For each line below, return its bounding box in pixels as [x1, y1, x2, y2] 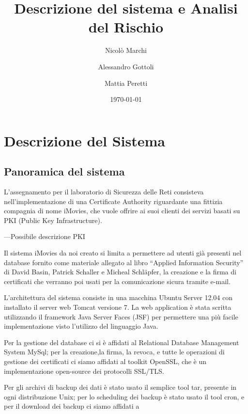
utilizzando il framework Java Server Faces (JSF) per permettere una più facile [4, 311, 238, 321]
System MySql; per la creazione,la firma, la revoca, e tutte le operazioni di [4, 347, 225, 357]
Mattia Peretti [104, 78, 148, 88]
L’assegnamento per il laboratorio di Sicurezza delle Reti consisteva [4, 187, 204, 197]
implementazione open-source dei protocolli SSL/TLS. [4, 366, 164, 376]
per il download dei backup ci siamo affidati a [4, 401, 139, 411]
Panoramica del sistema [4, 164, 125, 179]
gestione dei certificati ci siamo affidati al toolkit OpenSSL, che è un [4, 356, 207, 366]
